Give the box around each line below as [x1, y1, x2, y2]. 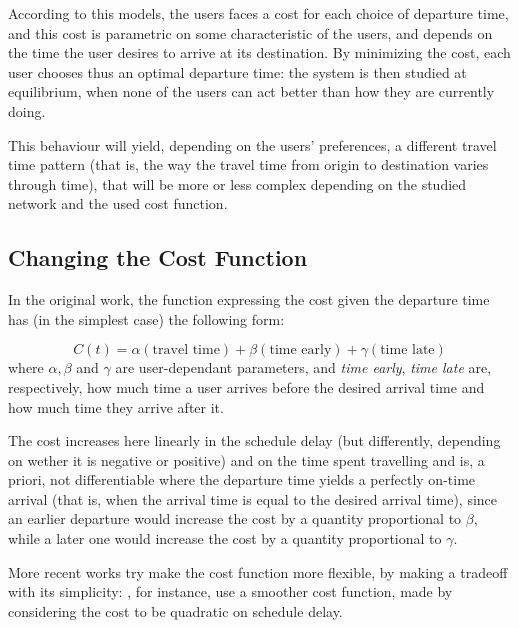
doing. [8, 100, 46, 121]
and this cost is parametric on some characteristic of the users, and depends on [8, 22, 493, 43]
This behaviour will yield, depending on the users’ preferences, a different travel [8, 134, 497, 155]
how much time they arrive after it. [8, 396, 224, 417]
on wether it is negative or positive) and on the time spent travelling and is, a [8, 449, 485, 470]
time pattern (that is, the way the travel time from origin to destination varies [8, 154, 489, 175]
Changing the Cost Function [8, 242, 308, 273]
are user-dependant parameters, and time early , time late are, [115, 357, 492, 378]
